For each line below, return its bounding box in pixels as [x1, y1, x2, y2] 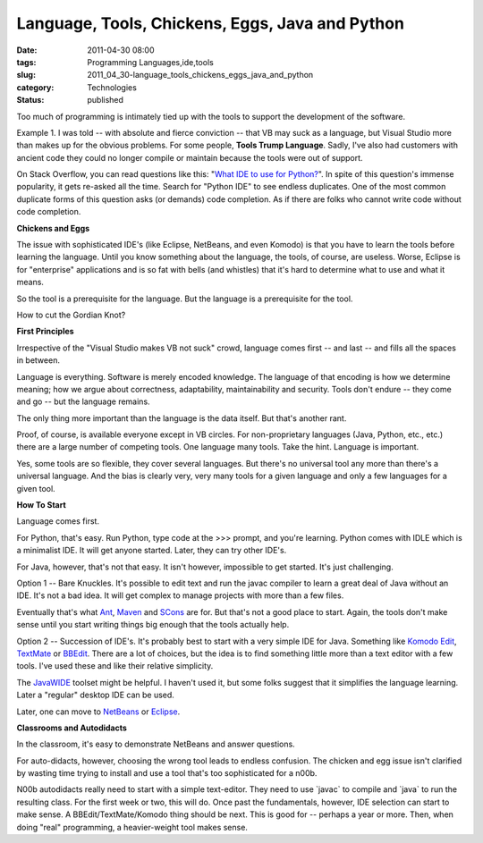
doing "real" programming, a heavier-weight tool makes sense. [16, 822, 248, 832]
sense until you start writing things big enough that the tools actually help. [16, 620, 290, 630]
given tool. [16, 483, 55, 493]
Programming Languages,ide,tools [87, 56, 214, 67]
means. [16, 277, 45, 288]
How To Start [16, 500, 66, 510]
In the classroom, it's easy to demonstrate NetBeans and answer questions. [16, 738, 295, 750]
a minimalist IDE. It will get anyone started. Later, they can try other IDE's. [16, 545, 287, 556]
